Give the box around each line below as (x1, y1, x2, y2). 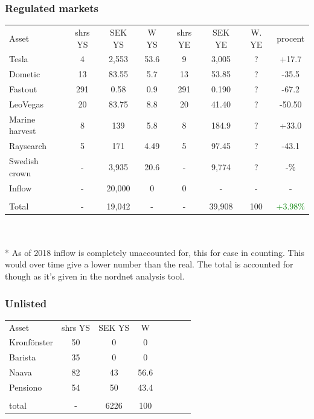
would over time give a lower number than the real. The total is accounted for (5, 258, 293, 270)
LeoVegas (9, 97, 44, 110)
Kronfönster (9, 336, 53, 348)
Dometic (9, 68, 40, 80)
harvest (9, 124, 36, 137)
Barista (9, 351, 36, 363)
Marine (9, 112, 36, 125)
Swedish (9, 155, 39, 167)
